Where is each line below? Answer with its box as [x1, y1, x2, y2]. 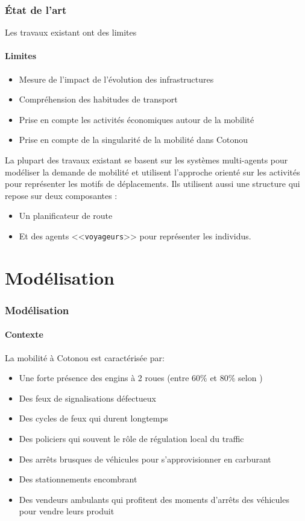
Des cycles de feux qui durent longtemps [19, 412, 168, 425]
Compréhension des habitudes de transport [19, 93, 178, 106]
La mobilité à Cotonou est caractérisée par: [5, 351, 165, 364]
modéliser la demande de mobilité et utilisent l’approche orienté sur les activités [5, 165, 300, 178]
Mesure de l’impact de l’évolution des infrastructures [19, 72, 214, 85]
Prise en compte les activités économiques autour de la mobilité [19, 113, 254, 125]
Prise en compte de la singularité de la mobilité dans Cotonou [19, 133, 248, 146]
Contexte [5, 328, 43, 341]
